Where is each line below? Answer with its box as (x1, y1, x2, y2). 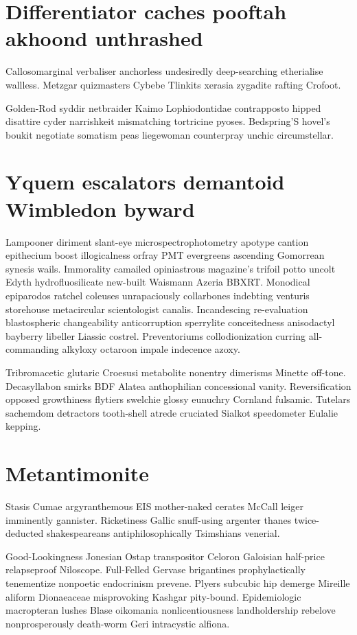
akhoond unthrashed (5, 24, 203, 52)
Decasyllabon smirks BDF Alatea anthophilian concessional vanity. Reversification (5, 378, 352, 393)
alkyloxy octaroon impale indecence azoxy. (62, 342, 240, 356)
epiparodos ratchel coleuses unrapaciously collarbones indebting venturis (5, 288, 310, 302)
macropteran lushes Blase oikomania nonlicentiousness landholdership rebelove (5, 603, 336, 617)
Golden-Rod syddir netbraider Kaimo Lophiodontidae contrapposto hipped (5, 100, 321, 115)
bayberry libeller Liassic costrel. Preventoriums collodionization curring (5, 328, 306, 343)
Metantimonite (5, 459, 149, 487)
